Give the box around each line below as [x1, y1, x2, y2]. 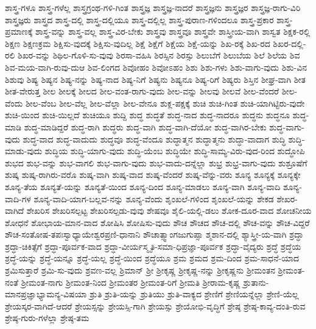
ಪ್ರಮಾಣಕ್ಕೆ [5, 25, 33, 38]
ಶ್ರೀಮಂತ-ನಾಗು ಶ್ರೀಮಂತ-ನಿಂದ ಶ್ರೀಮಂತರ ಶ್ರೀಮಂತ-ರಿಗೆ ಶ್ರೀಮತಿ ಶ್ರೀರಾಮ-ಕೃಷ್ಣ [21, 275, 241, 288]
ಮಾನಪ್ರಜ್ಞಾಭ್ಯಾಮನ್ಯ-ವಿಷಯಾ [5, 288, 87, 300]
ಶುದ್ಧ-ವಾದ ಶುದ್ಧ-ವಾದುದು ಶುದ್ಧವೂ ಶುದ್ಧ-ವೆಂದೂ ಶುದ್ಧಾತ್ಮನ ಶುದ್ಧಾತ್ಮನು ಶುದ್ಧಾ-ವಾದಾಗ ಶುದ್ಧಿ [23, 132, 286, 145]
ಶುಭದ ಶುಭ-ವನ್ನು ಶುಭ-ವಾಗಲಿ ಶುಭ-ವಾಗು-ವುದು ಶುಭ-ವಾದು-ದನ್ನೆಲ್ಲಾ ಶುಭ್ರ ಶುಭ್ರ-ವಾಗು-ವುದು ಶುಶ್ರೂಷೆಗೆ [5, 156, 307, 169]
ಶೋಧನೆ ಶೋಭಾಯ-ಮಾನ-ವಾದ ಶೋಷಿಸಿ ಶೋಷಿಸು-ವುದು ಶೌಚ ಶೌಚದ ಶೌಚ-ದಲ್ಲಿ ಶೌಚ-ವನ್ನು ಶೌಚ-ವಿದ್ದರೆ [5, 216, 310, 228]
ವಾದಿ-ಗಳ [5, 192, 31, 205]
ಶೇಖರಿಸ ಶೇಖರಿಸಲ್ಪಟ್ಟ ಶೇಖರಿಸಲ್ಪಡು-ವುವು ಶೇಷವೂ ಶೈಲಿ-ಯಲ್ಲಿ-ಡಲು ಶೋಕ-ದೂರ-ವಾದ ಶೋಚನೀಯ [26, 204, 312, 217]
